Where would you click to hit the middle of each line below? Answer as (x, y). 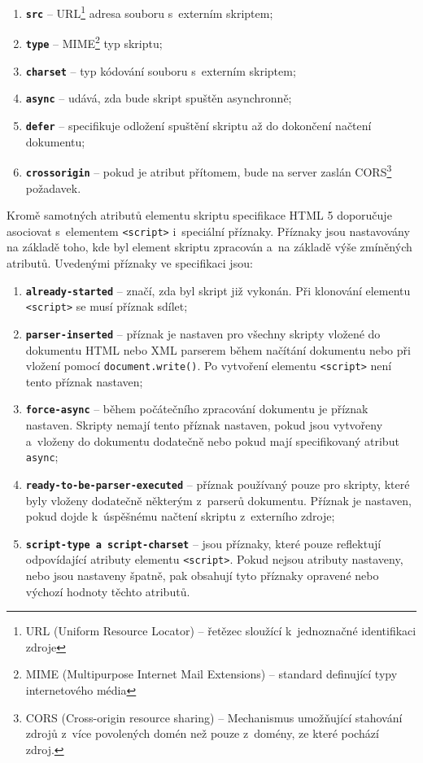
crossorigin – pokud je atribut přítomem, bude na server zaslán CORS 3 (209, 170)
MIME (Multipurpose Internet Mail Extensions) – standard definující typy (211, 674)
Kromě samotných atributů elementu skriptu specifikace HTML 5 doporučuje (199, 215)
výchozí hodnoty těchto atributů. (108, 591)
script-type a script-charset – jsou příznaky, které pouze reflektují (203, 543)
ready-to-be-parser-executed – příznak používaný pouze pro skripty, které (218, 484)
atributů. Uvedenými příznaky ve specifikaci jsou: (130, 262)
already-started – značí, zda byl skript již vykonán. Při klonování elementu (218, 290)
